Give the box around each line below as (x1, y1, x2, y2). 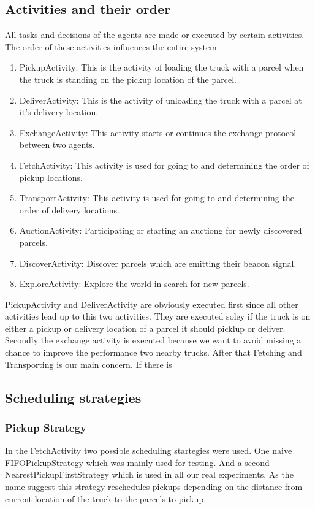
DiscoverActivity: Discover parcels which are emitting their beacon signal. (19, 256, 297, 269)
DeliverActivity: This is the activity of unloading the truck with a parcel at (19, 93, 302, 106)
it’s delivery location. (19, 105, 99, 118)
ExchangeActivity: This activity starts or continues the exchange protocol (19, 126, 297, 139)
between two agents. (19, 138, 95, 151)
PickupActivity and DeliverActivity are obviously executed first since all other (5, 297, 298, 310)
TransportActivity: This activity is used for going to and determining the (19, 191, 294, 204)
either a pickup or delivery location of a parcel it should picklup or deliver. (5, 321, 286, 334)
